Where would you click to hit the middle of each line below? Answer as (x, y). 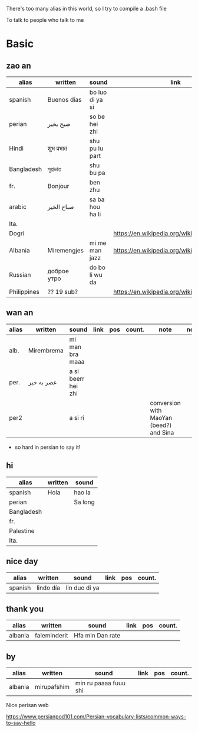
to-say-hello (21, 723)
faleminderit (52, 636)
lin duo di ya (82, 588)
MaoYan (161, 417)
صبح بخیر (59, 124)
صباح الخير (61, 207)
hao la (82, 492)
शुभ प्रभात (57, 148)
